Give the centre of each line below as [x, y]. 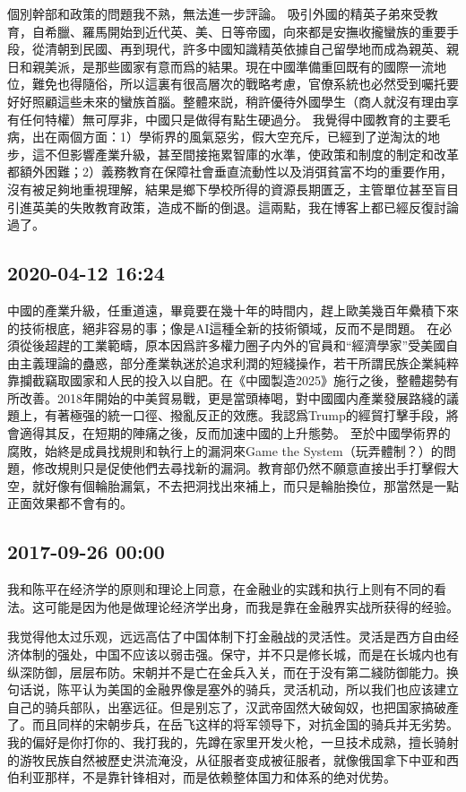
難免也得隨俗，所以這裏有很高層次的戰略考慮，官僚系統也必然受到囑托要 [245, 84]
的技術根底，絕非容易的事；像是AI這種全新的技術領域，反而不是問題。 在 [224, 327]
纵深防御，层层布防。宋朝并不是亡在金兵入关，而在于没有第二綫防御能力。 [227, 671]
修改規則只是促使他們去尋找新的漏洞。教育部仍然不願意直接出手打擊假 [239, 468]
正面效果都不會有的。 [70, 503]
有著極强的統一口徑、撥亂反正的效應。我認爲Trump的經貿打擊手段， [245, 415]
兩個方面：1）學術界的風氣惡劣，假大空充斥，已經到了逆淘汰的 [242, 137]
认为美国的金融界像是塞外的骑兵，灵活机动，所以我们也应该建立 [270, 689]
